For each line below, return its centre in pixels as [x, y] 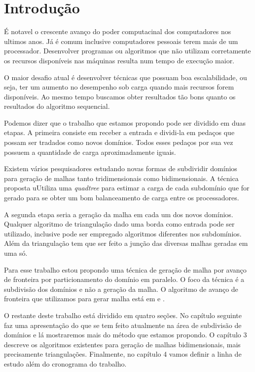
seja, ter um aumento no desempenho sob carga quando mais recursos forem [119, 87]
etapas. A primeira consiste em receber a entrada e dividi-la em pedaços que [119, 132]
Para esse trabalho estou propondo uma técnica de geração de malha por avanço [125, 269]
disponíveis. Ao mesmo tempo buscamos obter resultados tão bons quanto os [120, 96]
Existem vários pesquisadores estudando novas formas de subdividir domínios [121, 168]
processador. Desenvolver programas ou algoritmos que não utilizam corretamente [127, 51]
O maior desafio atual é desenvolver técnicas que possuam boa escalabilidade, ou [126, 77]
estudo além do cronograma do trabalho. [65, 363]
